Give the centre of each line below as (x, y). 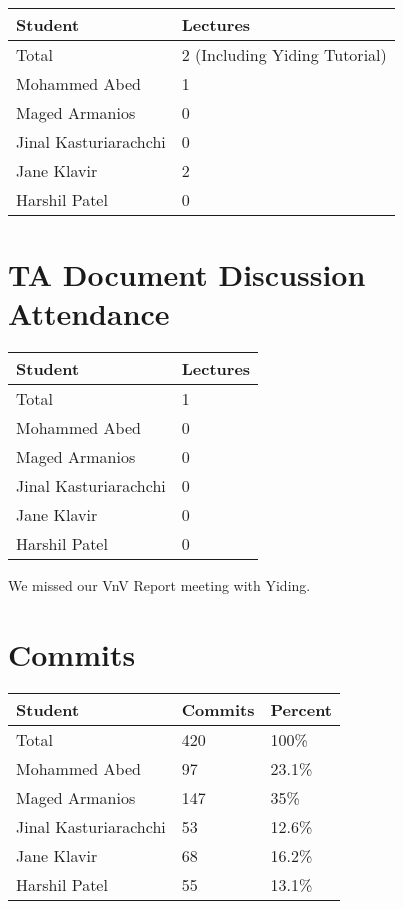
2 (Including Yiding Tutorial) (284, 54)
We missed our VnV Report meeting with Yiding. (159, 585)
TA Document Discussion (187, 274)
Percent (301, 710)
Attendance (89, 313)
